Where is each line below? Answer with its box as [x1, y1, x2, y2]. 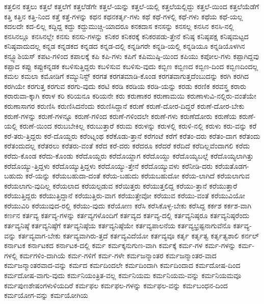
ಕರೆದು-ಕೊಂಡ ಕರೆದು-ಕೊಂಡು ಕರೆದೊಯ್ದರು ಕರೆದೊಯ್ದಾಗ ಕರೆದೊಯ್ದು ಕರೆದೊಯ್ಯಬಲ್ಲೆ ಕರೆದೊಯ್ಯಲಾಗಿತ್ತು [4, 150, 254, 161]
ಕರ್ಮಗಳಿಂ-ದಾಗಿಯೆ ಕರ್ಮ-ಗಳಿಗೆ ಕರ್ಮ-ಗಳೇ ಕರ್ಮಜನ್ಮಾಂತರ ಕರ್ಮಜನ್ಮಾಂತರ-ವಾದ [19, 250, 217, 260]
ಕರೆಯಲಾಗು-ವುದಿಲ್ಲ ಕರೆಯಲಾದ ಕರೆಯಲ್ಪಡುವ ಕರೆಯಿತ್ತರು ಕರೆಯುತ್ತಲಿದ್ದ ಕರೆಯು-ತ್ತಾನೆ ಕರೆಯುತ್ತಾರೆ [4, 180, 237, 191]
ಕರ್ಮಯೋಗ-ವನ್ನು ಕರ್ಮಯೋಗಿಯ [4, 290, 88, 300]
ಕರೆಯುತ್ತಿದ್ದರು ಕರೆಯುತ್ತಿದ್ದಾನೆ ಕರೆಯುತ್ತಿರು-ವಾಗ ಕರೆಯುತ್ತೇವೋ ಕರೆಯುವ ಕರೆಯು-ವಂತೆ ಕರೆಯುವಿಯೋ [4, 190, 245, 201]
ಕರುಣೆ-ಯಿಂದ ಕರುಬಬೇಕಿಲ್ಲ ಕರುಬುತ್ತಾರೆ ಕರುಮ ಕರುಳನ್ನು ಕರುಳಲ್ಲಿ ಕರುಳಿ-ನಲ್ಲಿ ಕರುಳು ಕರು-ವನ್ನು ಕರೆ [19, 120, 257, 131]
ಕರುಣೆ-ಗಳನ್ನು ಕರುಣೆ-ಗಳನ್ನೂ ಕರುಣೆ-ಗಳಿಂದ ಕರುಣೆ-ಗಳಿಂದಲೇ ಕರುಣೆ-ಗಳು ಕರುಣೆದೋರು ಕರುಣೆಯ [4, 110, 236, 121]
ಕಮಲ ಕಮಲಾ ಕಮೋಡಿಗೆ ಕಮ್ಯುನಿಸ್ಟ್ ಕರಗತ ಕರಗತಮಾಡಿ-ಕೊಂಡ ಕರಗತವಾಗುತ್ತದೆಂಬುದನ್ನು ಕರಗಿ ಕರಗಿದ [4, 71, 249, 81]
